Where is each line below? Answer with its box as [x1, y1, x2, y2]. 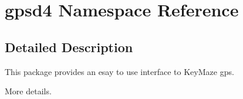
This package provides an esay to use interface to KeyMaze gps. [5, 65, 234, 77]
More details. [5, 85, 52, 97]
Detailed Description [5, 37, 133, 56]
